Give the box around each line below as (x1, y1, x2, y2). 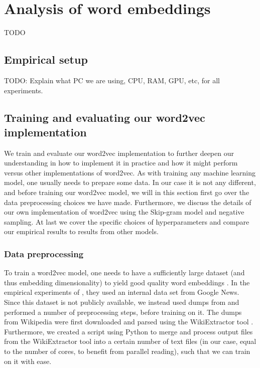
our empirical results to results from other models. (4, 226, 159, 237)
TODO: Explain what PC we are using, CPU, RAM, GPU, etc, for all (4, 75, 220, 85)
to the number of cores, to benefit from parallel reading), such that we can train (4, 346, 250, 356)
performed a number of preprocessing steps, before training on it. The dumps (4, 306, 242, 317)
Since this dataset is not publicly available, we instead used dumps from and (4, 297, 239, 307)
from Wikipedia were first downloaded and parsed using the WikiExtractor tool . (4, 316, 253, 327)
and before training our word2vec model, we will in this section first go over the (4, 187, 249, 198)
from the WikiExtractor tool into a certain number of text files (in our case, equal (4, 336, 256, 346)
